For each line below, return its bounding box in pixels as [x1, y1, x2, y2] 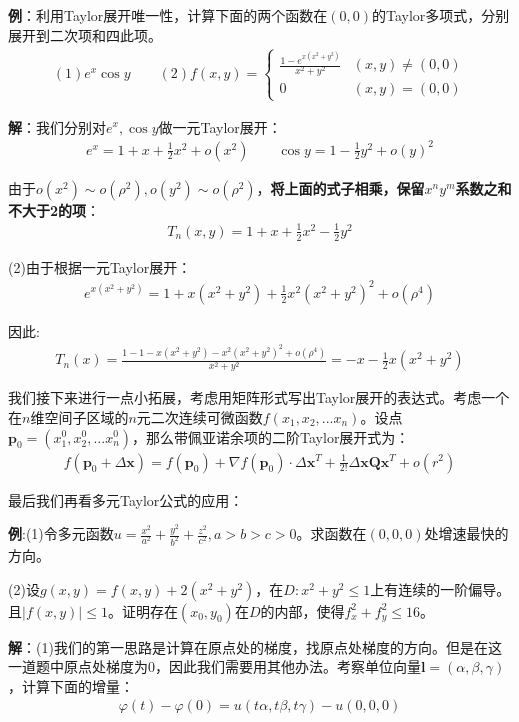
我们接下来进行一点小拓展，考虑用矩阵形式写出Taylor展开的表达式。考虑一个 [8, 387, 510, 408]
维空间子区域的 [30, 406, 129, 427]
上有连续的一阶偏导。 [370, 578, 511, 599]
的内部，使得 [260, 600, 345, 621]
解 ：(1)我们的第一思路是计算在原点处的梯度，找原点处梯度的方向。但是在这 [8, 636, 502, 657]
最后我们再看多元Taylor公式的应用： [8, 489, 244, 510]
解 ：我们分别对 [8, 116, 106, 137]
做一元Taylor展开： [158, 116, 282, 137]
